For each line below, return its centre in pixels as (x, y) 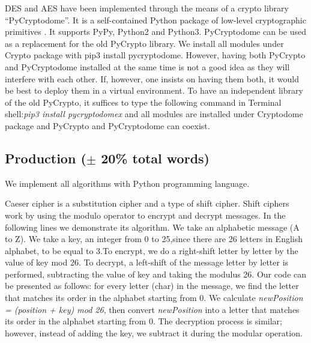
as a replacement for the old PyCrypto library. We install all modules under (144, 43)
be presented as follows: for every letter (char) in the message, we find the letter (152, 286)
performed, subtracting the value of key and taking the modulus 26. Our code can (156, 274)
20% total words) (155, 158)
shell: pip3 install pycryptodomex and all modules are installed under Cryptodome (154, 114)
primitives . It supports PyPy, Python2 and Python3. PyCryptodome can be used (155, 32)
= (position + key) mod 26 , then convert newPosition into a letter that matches (152, 309)
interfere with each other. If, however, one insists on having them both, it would (152, 78)
